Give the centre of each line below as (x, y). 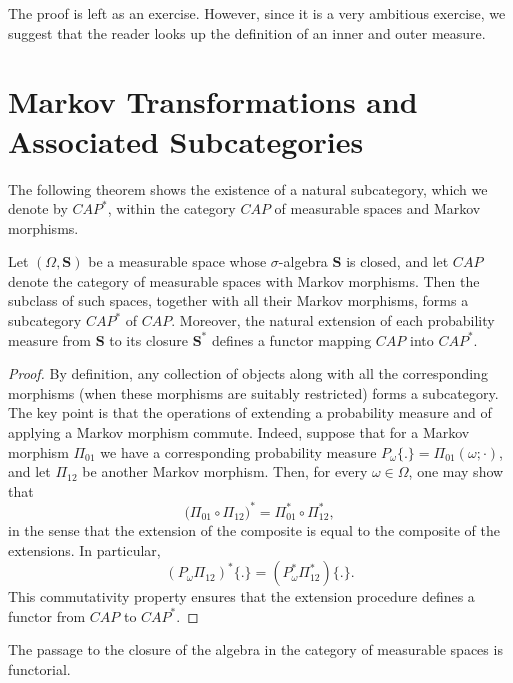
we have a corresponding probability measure (238, 451)
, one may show (456, 471)
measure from (49, 339)
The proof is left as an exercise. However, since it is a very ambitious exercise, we (257, 13)
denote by (38, 208)
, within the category (171, 208)
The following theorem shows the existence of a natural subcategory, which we (248, 188)
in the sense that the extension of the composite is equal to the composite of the (254, 529)
